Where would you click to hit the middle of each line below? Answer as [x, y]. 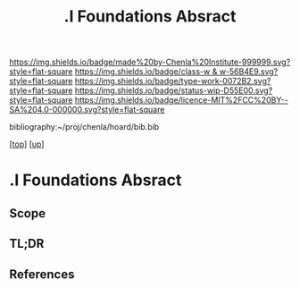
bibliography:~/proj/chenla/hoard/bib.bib [84, 127]
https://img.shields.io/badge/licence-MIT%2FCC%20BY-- [181, 100]
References [42, 274]
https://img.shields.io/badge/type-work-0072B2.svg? [173, 81]
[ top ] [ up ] [27, 144]
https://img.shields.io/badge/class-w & [146, 72]
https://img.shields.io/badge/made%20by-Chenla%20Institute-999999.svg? [150, 62]
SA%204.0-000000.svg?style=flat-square [87, 110]
